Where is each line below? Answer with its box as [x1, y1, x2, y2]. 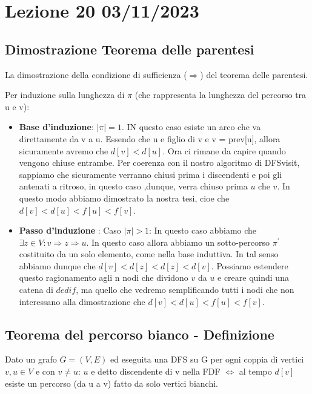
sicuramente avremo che [19, 144, 108, 157]
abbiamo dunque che [19, 259, 96, 272]
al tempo [239, 365, 272, 378]
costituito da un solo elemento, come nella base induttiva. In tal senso [19, 248, 279, 260]
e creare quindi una [217, 271, 289, 284]
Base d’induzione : [19, 120, 94, 133]
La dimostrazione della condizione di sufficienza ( [5, 68, 187, 80]
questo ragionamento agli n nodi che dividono [19, 271, 188, 284]
